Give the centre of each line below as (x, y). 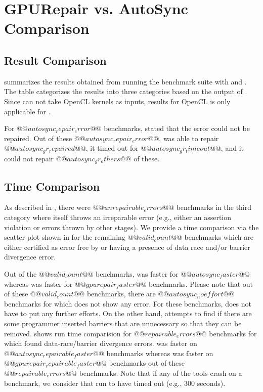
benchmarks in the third (214, 207)
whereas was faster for (38, 284)
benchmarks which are (219, 237)
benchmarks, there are (121, 294)
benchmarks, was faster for (137, 274)
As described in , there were (47, 207)
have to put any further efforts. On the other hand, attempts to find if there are (128, 313)
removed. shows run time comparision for (68, 333)
